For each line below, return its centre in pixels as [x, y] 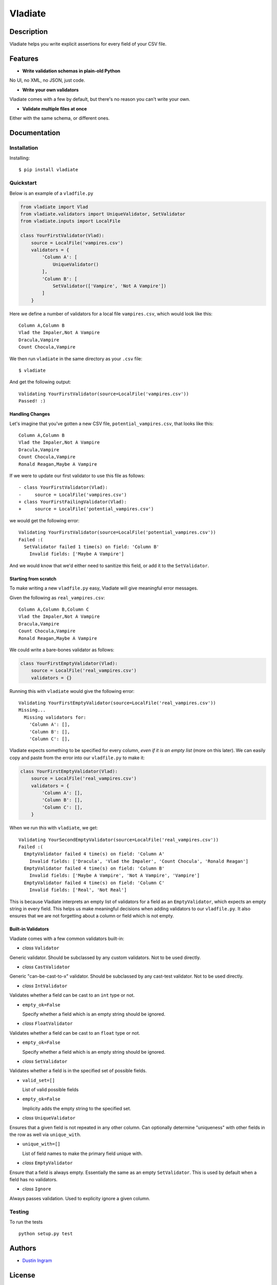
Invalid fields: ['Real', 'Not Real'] [78, 890]
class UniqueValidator [49, 1118]
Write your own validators [51, 89]
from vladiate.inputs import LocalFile [70, 221]
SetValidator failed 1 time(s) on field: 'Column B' [92, 547]
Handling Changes [30, 414]
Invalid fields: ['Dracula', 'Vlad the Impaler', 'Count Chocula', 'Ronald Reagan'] [139, 861]
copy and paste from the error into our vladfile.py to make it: [77, 758]
